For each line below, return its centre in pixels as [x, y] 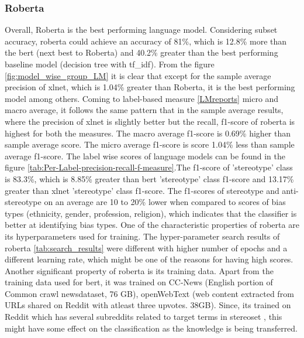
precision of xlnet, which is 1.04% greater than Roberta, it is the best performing [150, 87]
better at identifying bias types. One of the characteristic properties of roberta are [152, 225]
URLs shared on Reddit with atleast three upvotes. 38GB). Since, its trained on [148, 305]
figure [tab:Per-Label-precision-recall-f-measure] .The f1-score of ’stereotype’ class [149, 167]
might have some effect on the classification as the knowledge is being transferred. [151, 328]
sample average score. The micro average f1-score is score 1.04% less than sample [150, 144]
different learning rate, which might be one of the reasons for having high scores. [149, 259]
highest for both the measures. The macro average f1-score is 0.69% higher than [148, 133]
